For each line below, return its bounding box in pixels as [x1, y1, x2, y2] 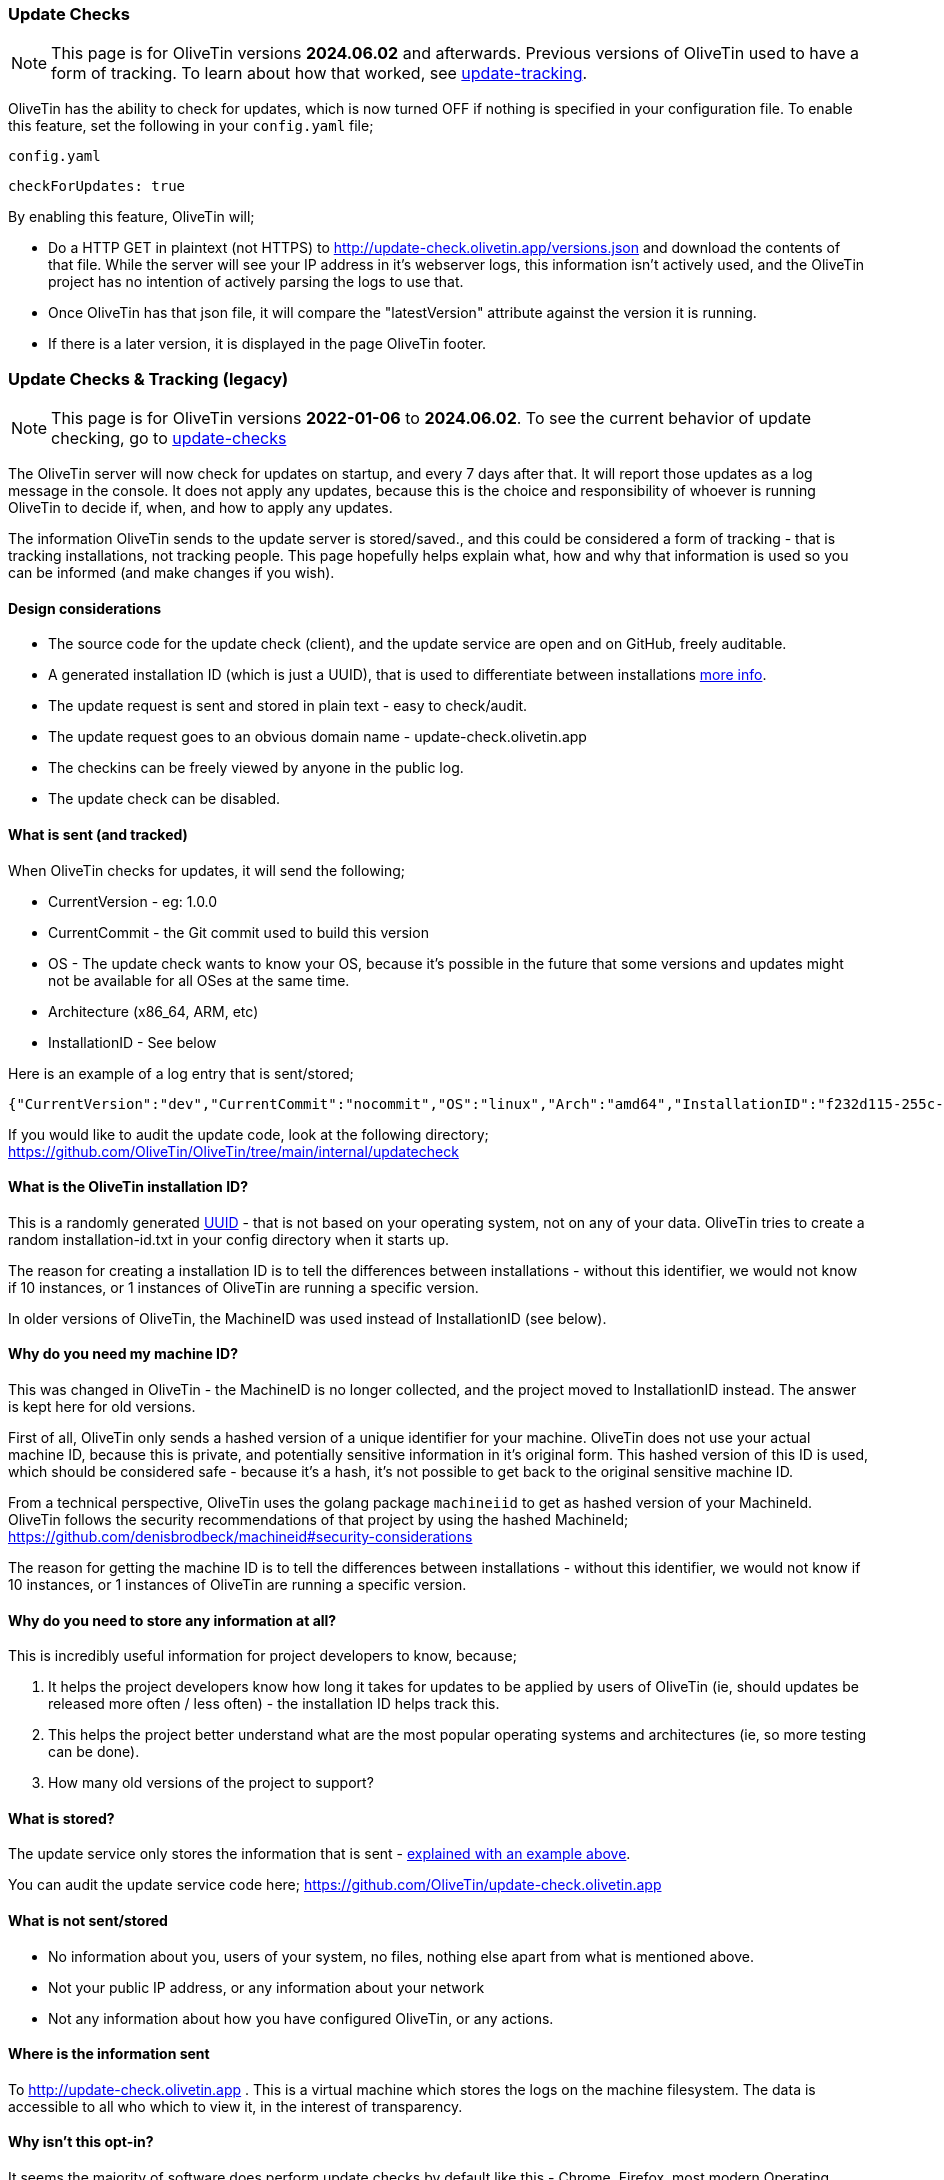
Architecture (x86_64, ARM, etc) [48, 1002, 259, 1020]
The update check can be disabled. [48, 790, 281, 808]
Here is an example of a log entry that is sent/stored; [8, 1064, 354, 1082]
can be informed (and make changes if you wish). [8, 564, 335, 582]
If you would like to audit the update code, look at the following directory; [8, 1125, 489, 1143]
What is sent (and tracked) [8, 825, 188, 843]
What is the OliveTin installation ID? [8, 1178, 249, 1196]
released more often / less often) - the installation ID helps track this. [48, 1695, 500, 1713]
